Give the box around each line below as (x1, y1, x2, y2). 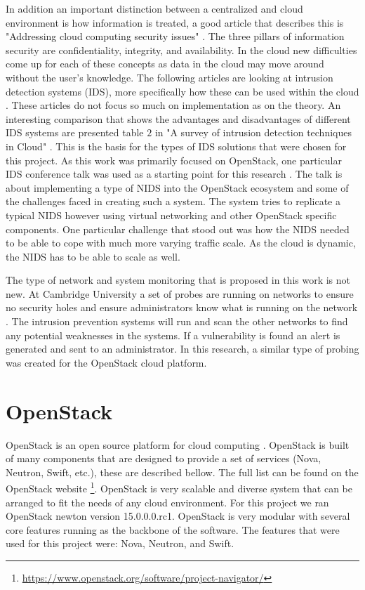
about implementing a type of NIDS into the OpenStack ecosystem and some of (6, 180, 349, 195)
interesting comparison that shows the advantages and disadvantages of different (6, 111, 351, 126)
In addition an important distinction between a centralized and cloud (6, 1, 303, 15)
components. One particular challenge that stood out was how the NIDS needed (6, 221, 350, 236)
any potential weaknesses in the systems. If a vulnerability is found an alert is (6, 327, 340, 342)
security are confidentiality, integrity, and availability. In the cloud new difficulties (6, 42, 357, 57)
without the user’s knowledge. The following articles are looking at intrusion (6, 70, 333, 84)
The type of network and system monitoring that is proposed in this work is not (6, 273, 351, 287)
